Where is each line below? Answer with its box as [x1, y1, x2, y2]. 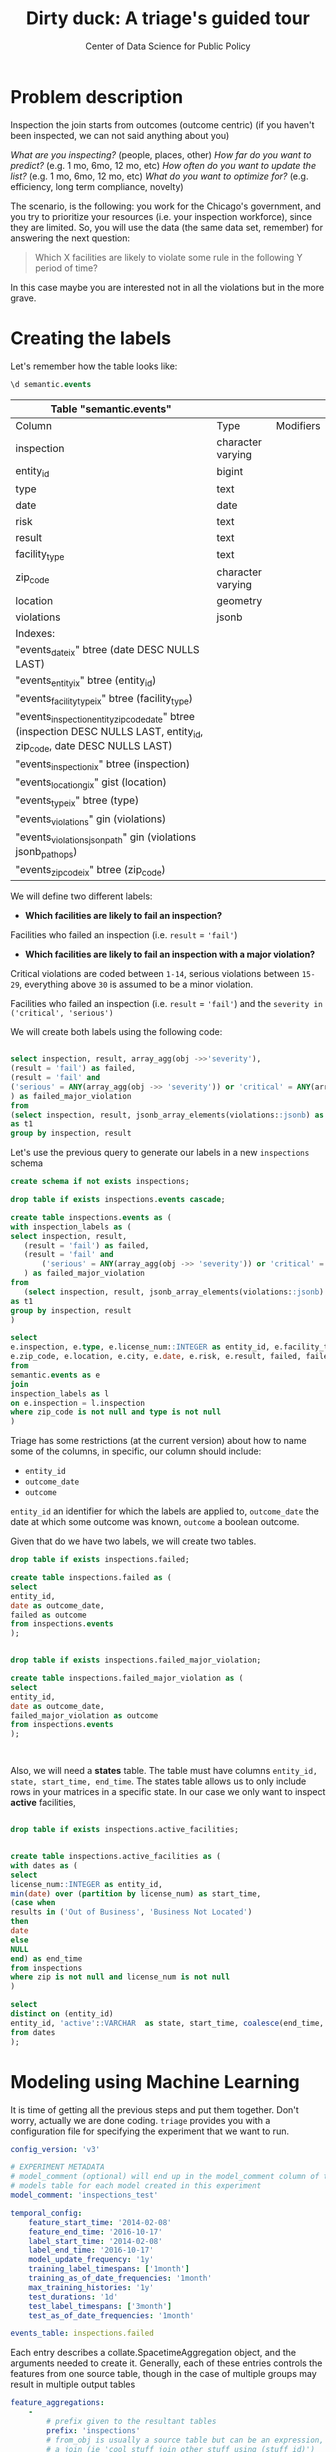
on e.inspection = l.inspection [10, 1398, 145, 1408]
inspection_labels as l [10, 1388, 110, 1399]
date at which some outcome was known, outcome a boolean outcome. [10, 1516, 300, 1528]
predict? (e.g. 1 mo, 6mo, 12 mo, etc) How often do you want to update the [10, 159, 317, 171]
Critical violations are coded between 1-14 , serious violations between [10, 968, 300, 980]
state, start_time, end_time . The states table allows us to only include [10, 1775, 307, 1787]
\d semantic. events [10, 379, 92, 389]
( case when [10, 1898, 56, 1908]
